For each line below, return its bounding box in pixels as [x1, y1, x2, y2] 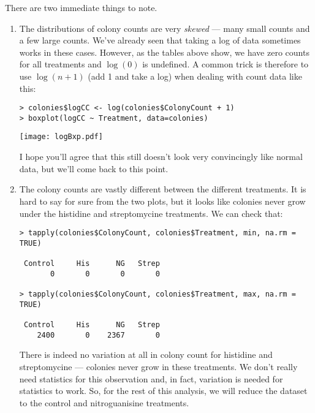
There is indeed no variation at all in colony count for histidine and [19, 348, 273, 361]
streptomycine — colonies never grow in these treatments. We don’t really [19, 360, 298, 373]
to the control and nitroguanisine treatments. [19, 396, 189, 409]
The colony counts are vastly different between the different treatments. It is [19, 183, 306, 195]
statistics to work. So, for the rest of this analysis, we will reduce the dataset [19, 384, 308, 397]
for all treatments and [19, 58, 102, 70]
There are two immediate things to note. [5, 1, 157, 13]
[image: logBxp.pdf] [19, 132, 103, 142]
